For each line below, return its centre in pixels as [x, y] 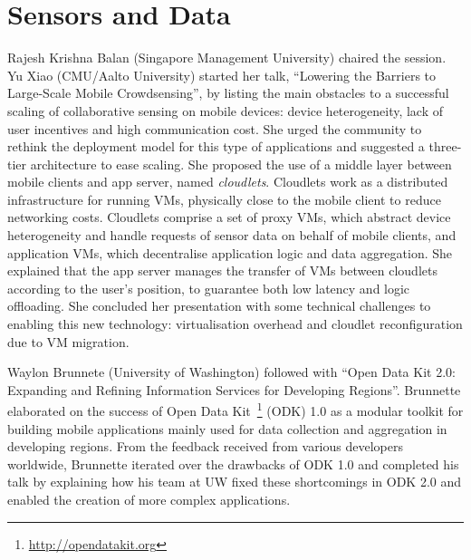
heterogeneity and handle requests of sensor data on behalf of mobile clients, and [232, 235]
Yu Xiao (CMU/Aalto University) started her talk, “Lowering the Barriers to [222, 75]
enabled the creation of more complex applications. [149, 500]
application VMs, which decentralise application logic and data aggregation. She [230, 252]
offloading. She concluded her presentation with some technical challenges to [219, 306]
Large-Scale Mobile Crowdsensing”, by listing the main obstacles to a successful [228, 93]
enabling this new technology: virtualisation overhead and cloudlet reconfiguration [235, 324]
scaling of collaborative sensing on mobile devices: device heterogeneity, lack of [226, 110]
